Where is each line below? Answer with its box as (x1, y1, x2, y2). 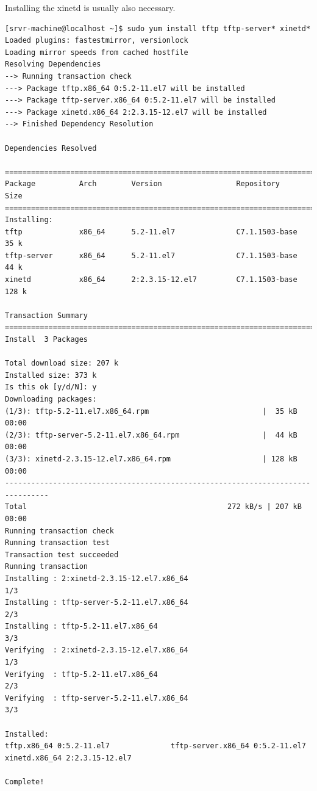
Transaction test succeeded (5, 550, 119, 559)
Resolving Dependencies (5, 60, 101, 69)
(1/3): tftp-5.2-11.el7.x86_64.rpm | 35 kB (5, 406, 297, 416)
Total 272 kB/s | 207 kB (5, 502, 302, 511)
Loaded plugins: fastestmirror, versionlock (5, 36, 188, 45)
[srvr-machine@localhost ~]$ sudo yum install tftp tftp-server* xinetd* (5, 24, 311, 33)
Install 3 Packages (5, 335, 88, 344)
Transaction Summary (5, 311, 88, 320)
